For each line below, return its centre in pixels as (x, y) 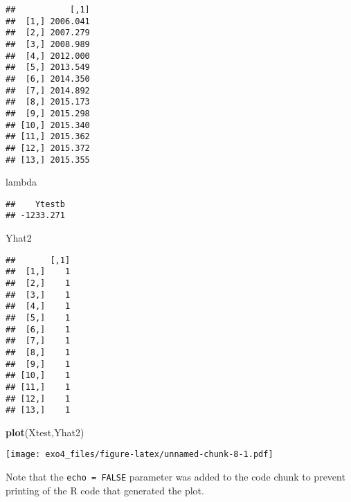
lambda (21, 182)
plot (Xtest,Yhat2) (45, 432)
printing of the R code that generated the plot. (105, 490)
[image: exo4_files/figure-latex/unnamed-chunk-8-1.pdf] (139, 455)
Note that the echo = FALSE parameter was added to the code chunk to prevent (175, 477)
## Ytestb (35, 204)
